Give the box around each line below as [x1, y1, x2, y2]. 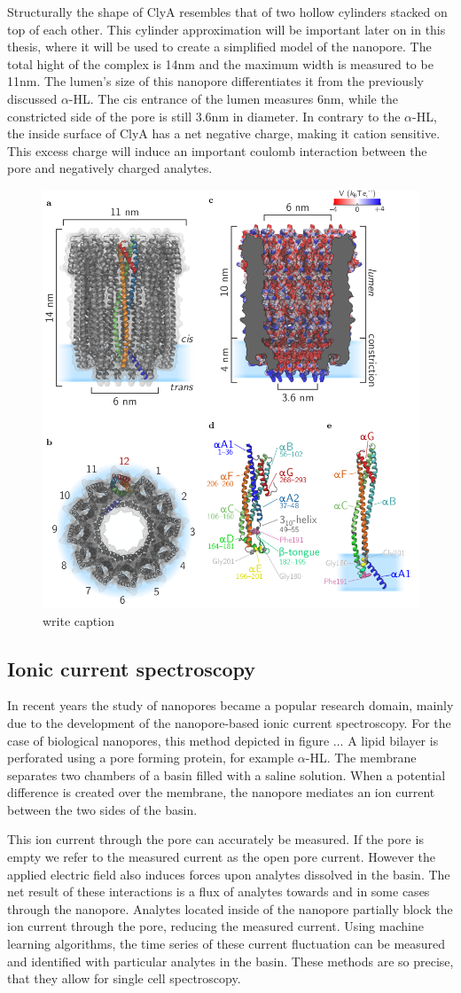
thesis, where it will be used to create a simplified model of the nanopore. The [7, 37, 432, 56]
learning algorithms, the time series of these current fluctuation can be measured [7, 934, 446, 953]
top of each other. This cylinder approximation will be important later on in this [7, 20, 446, 38]
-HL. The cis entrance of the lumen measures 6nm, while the [68, 89, 398, 107]
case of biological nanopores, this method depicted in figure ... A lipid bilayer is [7, 731, 439, 749]
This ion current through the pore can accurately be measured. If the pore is [7, 830, 424, 848]
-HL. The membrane [305, 748, 417, 767]
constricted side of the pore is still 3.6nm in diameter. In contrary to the [7, 106, 401, 125]
